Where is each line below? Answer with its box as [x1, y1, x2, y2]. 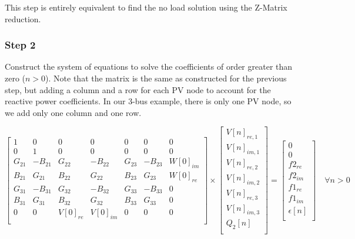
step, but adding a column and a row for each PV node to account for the [5, 83, 271, 95]
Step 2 [5, 37, 36, 52]
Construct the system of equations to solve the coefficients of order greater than [5, 60, 293, 73]
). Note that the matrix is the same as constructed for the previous [45, 72, 287, 84]
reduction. [5, 12, 41, 25]
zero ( [5, 72, 26, 84]
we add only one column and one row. [5, 106, 142, 118]
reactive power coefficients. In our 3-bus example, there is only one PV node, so [5, 95, 292, 107]
